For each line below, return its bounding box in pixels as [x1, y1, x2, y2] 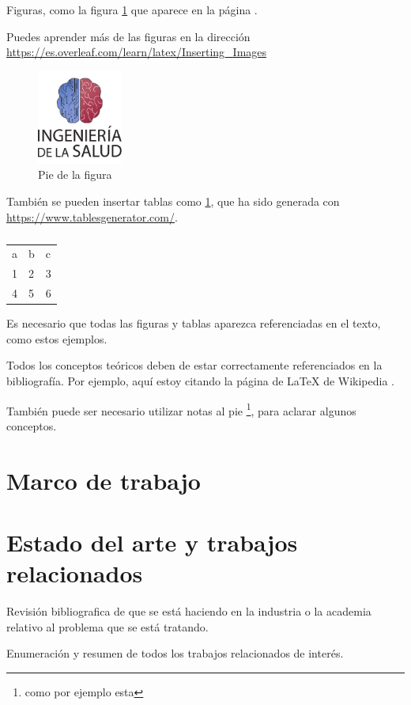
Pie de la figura [38, 166, 112, 183]
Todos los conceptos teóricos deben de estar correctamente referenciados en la [6, 357, 383, 373]
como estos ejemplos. [6, 330, 107, 347]
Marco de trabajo [6, 464, 201, 496]
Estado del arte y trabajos [6, 525, 298, 558]
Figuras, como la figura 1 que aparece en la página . [6, 2, 258, 17]
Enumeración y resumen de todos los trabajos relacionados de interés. [6, 645, 344, 661]
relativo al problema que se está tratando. [6, 618, 209, 635]
